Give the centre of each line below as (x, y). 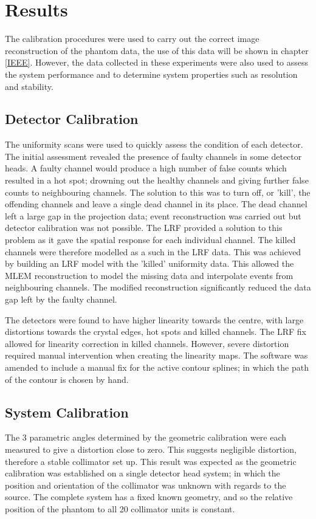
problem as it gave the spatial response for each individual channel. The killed (150, 240)
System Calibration (67, 412)
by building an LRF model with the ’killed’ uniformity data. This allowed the (149, 263)
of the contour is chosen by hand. (67, 379)
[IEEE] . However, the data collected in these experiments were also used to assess (157, 62)
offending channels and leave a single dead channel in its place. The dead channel (156, 204)
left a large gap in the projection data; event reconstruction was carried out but (153, 215)
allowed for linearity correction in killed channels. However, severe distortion (147, 343)
